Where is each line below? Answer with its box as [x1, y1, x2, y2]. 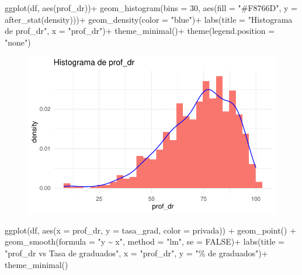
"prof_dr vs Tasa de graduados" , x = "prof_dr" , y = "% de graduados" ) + [5, 246, 268, 259]
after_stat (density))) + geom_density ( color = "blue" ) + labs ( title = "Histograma [5, 13, 293, 25]
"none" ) [5, 36, 31, 48]
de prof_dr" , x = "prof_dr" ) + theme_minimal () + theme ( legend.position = [5, 25, 275, 37]
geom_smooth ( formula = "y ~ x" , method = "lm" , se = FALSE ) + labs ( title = [5, 235, 284, 248]
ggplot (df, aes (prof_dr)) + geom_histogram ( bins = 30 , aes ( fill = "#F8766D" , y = [5, 2, 298, 13]
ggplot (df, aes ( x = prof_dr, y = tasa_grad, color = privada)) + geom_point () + [5, 224, 297, 236]
